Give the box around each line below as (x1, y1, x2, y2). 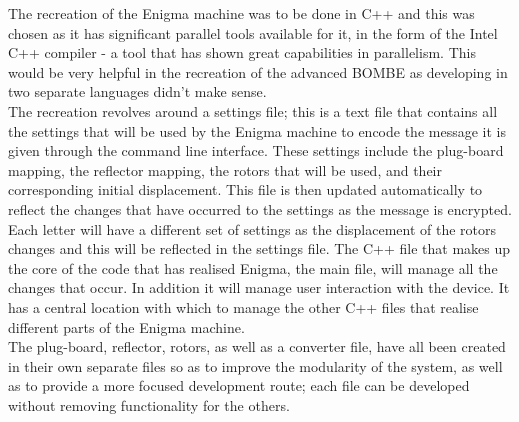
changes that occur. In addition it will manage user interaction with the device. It (8, 277, 510, 298)
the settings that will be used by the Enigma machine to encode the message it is (8, 120, 506, 141)
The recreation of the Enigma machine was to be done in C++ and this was (8, 3, 475, 23)
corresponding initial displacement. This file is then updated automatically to (8, 179, 483, 200)
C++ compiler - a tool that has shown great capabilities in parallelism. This (8, 42, 476, 63)
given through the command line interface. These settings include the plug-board (8, 140, 504, 161)
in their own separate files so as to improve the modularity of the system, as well (8, 355, 503, 376)
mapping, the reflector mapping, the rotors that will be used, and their (8, 159, 442, 180)
